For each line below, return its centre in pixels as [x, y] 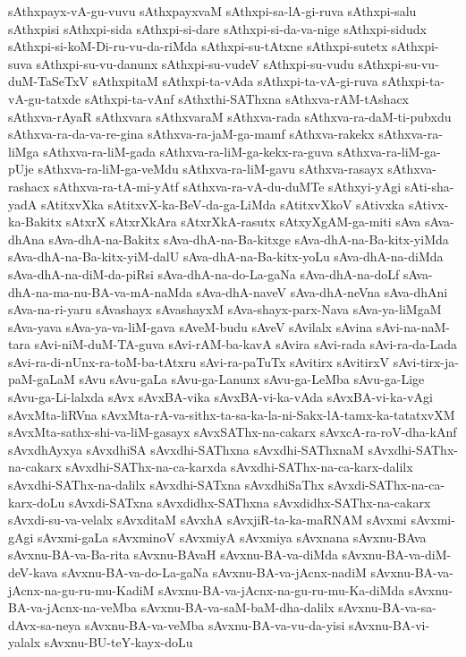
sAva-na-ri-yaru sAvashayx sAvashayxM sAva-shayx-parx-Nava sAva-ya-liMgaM [225, 309]
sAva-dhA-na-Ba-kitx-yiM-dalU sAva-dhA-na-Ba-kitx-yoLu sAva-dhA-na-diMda [226, 256]
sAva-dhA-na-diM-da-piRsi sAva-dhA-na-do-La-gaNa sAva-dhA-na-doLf [204, 273]
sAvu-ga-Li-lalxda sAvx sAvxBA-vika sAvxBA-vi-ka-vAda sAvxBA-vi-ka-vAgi [220, 397]
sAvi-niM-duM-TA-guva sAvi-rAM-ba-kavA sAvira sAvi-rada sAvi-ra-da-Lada [246, 344]
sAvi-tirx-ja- [426, 361]
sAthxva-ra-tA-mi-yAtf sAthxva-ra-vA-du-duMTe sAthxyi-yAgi [228, 186]
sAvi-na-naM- [413, 326]
